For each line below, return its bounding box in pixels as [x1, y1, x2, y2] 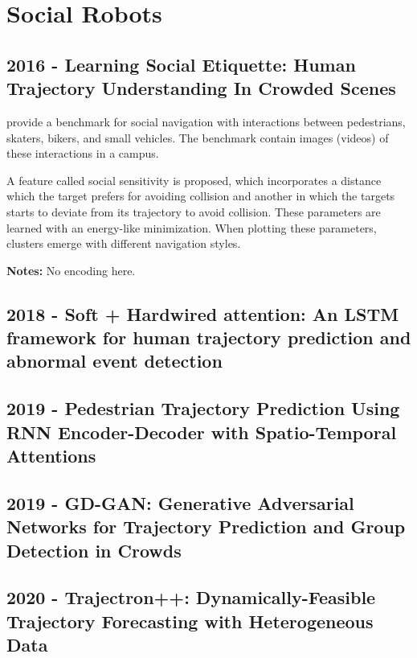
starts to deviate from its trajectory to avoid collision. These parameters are [6, 203, 381, 220]
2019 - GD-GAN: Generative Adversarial [6, 490, 354, 515]
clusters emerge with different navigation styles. [6, 235, 241, 252]
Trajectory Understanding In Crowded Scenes [6, 76, 396, 101]
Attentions [6, 443, 96, 468]
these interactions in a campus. [6, 145, 159, 162]
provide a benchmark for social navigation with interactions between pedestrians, [6, 113, 406, 130]
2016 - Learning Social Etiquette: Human [6, 51, 356, 76]
